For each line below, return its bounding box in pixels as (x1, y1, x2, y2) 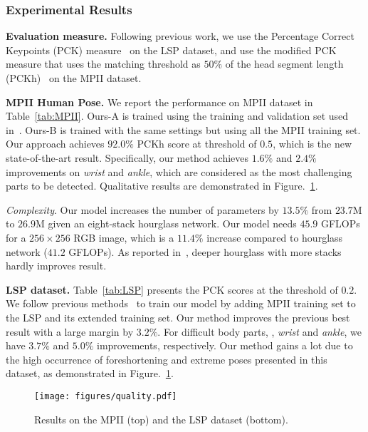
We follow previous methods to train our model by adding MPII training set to (6, 296, 356, 311)
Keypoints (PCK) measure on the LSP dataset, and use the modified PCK (6, 42, 337, 57)
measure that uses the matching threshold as (6, 56, 201, 71)
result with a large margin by (6, 324, 134, 339)
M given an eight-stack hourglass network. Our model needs (36, 216, 297, 231)
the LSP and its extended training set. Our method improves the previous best (6, 309, 350, 324)
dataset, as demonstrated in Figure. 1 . (6, 366, 174, 381)
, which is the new (273, 136, 352, 151)
